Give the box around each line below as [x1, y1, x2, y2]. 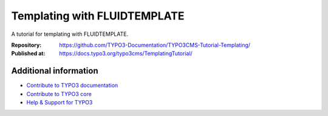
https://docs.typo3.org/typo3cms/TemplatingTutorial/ [59, 50, 193, 57]
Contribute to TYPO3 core [26, 90, 92, 97]
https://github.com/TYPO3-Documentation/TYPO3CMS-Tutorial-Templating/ [59, 41, 251, 49]
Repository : [11, 41, 42, 49]
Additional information [11, 66, 98, 76]
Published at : [11, 50, 46, 57]
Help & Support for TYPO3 [26, 99, 93, 106]
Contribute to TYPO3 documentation [26, 82, 118, 89]
